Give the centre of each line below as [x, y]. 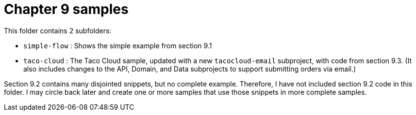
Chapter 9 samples [66, 9]
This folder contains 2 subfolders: [58, 30]
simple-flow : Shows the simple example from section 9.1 [118, 45]
